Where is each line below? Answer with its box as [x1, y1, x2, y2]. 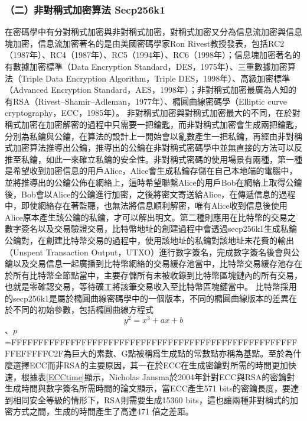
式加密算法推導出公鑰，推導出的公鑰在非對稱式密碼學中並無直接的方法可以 [5, 141, 294, 154]
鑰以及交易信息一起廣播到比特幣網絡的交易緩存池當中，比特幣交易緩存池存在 [5, 257, 302, 270]
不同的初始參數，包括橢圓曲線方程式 [12, 303, 153, 316]
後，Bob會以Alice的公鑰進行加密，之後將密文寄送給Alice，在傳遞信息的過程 [5, 187, 296, 200]
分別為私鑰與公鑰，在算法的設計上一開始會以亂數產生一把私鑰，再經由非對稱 [5, 129, 302, 142]
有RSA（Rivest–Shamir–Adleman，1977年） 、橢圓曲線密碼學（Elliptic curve [5, 95, 287, 107]
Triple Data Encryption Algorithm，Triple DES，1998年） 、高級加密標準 [21, 72, 290, 84]
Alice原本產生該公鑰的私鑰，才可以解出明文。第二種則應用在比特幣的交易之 [5, 210, 296, 223]
